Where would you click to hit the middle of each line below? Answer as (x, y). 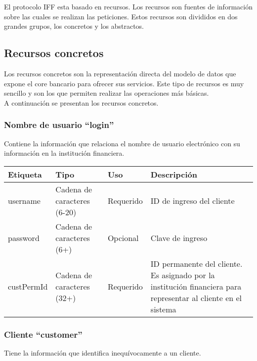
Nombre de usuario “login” (59, 125)
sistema (163, 309)
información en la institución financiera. (64, 153)
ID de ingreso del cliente (193, 200)
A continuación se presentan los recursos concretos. (81, 102)
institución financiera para (196, 286)
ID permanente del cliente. (196, 263)
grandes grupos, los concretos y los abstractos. (74, 26)
